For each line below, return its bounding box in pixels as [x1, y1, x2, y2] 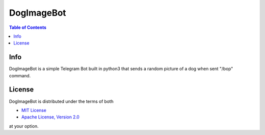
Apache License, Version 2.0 [21, 114, 79, 120]
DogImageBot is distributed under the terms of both [9, 98, 114, 104]
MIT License [21, 107, 47, 113]
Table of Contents [9, 24, 47, 30]
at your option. [9, 123, 39, 129]
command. [9, 72, 31, 78]
